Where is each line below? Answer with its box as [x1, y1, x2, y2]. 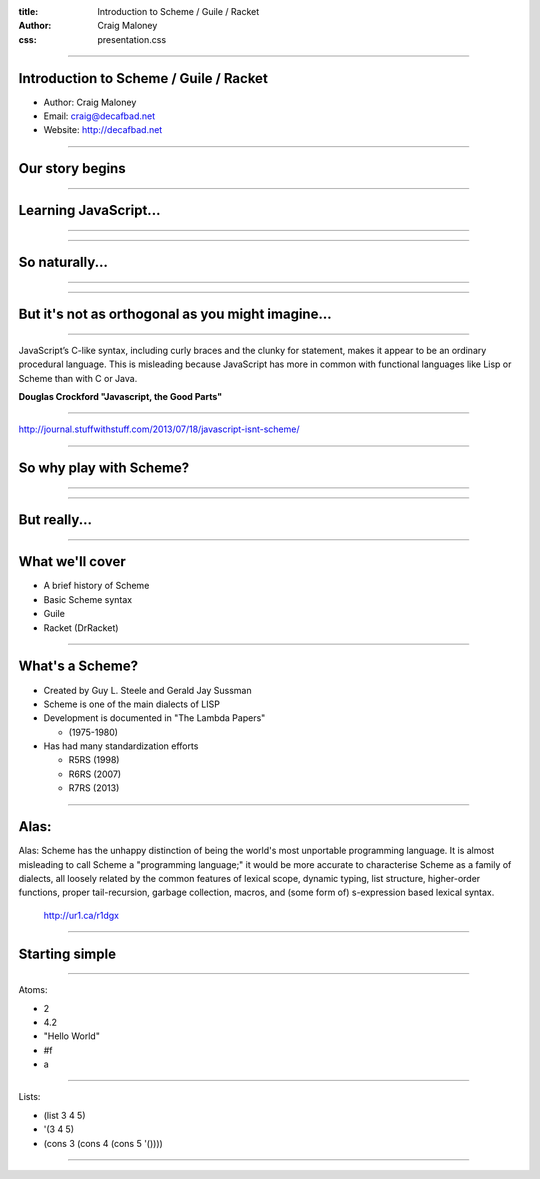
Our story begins [18, 160, 126, 177]
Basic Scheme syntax [43, 593, 133, 605]
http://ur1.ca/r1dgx [43, 909, 120, 921]
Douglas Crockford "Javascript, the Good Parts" [18, 391, 223, 403]
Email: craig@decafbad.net [43, 110, 156, 122]
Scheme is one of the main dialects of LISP [43, 698, 220, 710]
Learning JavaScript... [18, 202, 161, 219]
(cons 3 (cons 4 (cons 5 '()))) [43, 1137, 164, 1149]
